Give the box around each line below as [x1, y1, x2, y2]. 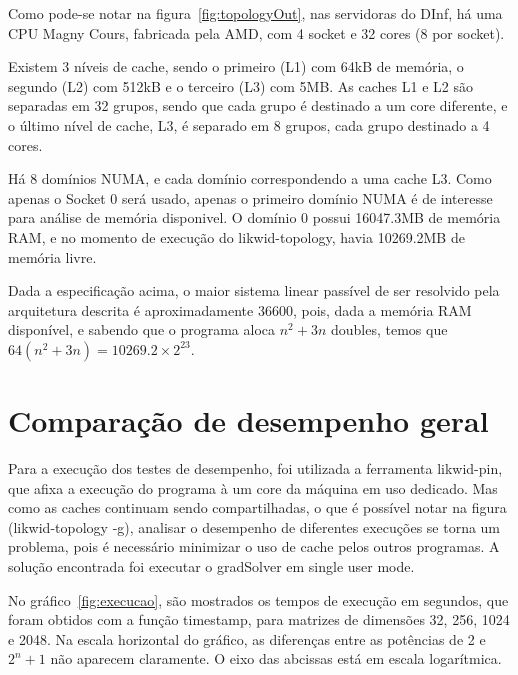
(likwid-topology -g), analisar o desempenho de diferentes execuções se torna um [8, 516, 501, 537]
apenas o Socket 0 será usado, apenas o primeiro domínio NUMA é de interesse [8, 187, 493, 208]
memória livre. [8, 246, 97, 267]
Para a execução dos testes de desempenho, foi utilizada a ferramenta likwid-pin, [8, 458, 503, 479]
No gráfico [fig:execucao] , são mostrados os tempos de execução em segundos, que [8, 589, 509, 610]
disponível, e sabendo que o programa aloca [8, 319, 276, 340]
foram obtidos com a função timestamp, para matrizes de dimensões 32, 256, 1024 [8, 609, 510, 630]
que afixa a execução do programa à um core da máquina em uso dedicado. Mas [8, 477, 498, 498]
